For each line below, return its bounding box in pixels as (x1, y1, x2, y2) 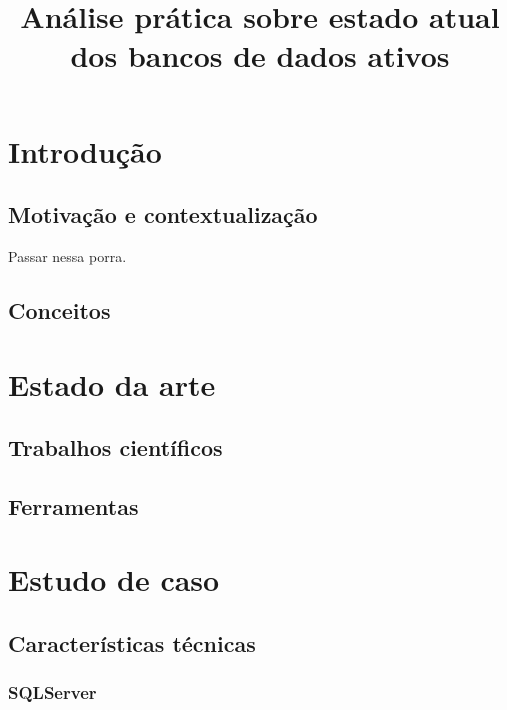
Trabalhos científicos (8, 432, 223, 463)
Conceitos (8, 294, 111, 325)
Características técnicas (8, 628, 256, 659)
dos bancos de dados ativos (70, 35, 450, 76)
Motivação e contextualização (8, 199, 318, 230)
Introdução (8, 130, 162, 171)
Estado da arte (8, 363, 216, 404)
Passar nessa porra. (8, 245, 127, 266)
